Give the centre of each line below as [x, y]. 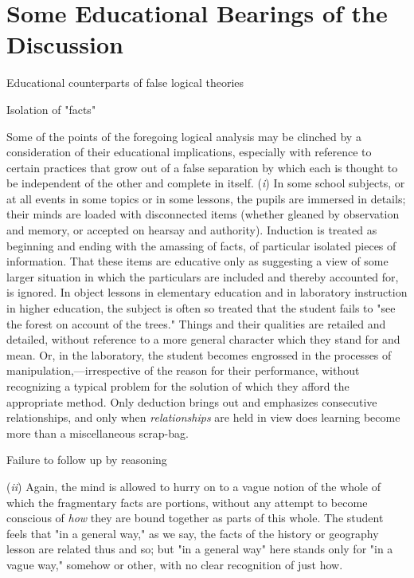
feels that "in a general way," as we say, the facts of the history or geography [193, 533]
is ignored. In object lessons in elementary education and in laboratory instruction [207, 292]
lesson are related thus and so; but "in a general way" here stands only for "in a [200, 549]
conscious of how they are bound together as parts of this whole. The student [195, 518]
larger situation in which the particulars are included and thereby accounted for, [203, 276]
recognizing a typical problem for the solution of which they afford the [178, 386]
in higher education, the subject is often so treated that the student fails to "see [201, 308]
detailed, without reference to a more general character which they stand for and [203, 339]
